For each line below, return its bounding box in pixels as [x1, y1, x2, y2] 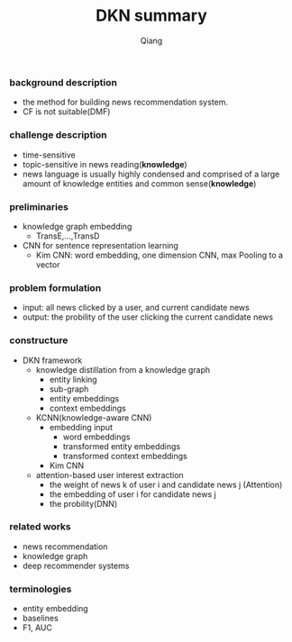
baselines [22, 613, 59, 624]
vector [35, 258, 60, 270]
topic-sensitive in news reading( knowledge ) [22, 158, 187, 169]
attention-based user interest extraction [35, 469, 185, 480]
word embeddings [62, 431, 131, 442]
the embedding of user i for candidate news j [49, 488, 216, 500]
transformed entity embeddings [62, 440, 181, 451]
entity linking [49, 374, 97, 384]
